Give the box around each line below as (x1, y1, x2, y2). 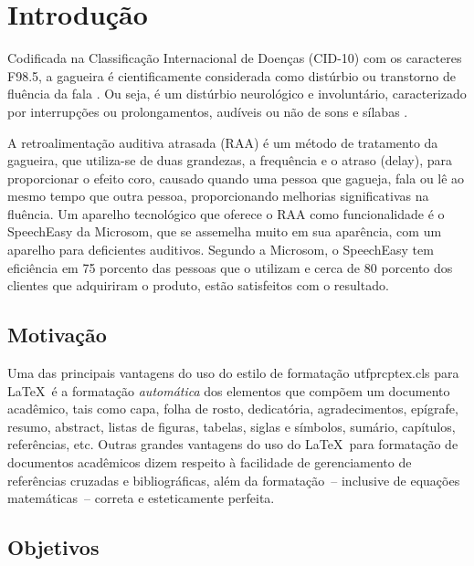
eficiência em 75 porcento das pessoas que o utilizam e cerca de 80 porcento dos (7, 257, 453, 277)
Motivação (7, 320, 107, 349)
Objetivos (7, 533, 100, 561)
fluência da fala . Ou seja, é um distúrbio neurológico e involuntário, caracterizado (7, 84, 467, 103)
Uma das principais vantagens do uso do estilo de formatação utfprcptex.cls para (7, 363, 459, 383)
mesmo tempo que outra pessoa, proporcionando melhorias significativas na (7, 186, 429, 205)
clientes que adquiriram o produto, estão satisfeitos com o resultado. (7, 276, 389, 295)
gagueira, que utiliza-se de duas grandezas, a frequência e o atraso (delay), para (7, 151, 452, 170)
